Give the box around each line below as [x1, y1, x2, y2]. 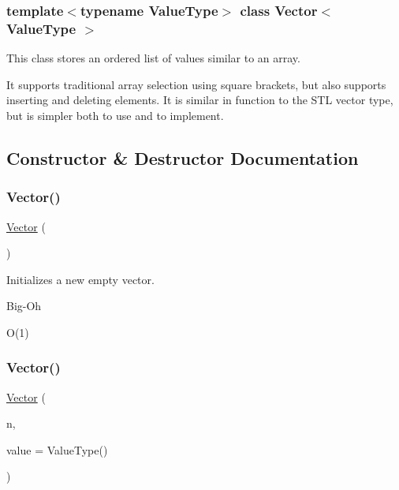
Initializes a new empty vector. [6, 271, 155, 287]
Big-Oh [6, 297, 42, 314]
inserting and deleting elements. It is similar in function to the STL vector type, [6, 92, 393, 108]
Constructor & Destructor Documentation [6, 145, 359, 170]
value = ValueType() [6, 441, 108, 458]
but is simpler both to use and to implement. [6, 107, 224, 123]
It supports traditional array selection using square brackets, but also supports [6, 76, 386, 92]
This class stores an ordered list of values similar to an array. [6, 50, 300, 66]
